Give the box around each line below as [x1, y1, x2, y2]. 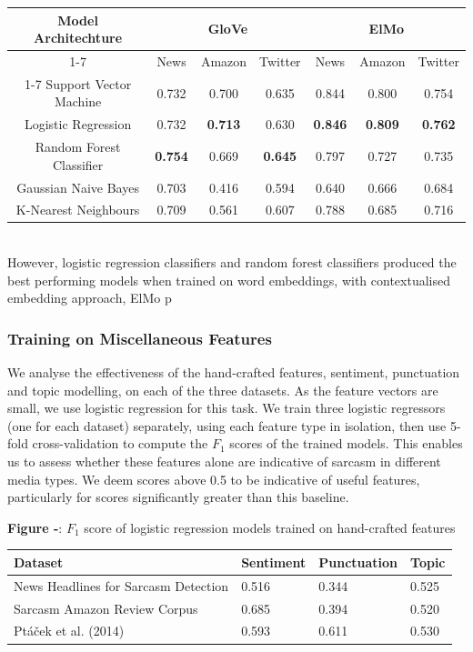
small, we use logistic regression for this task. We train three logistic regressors [7, 398, 446, 417]
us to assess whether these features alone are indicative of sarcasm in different [7, 452, 441, 470]
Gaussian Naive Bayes [16, 177, 139, 196]
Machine [54, 92, 102, 111]
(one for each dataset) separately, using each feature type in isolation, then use [7, 416, 447, 435]
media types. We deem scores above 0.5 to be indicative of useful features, [7, 469, 420, 488]
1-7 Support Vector [25, 74, 132, 93]
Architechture [34, 28, 123, 47]
